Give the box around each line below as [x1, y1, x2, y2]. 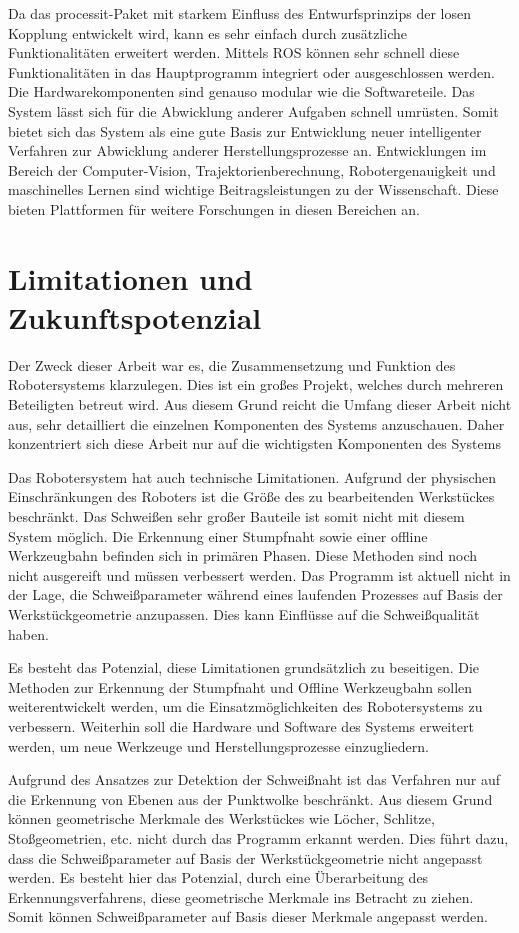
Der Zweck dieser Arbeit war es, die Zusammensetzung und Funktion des [8, 354, 456, 375]
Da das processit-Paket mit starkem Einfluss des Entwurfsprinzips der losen [8, 3, 471, 23]
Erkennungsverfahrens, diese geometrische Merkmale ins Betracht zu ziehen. [8, 886, 474, 907]
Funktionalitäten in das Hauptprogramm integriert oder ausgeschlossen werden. [8, 61, 495, 82]
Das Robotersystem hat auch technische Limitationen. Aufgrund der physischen [8, 466, 497, 487]
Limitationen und [8, 257, 253, 298]
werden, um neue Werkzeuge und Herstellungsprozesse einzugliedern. [8, 735, 429, 756]
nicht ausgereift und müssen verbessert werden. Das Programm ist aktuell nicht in [8, 564, 511, 585]
